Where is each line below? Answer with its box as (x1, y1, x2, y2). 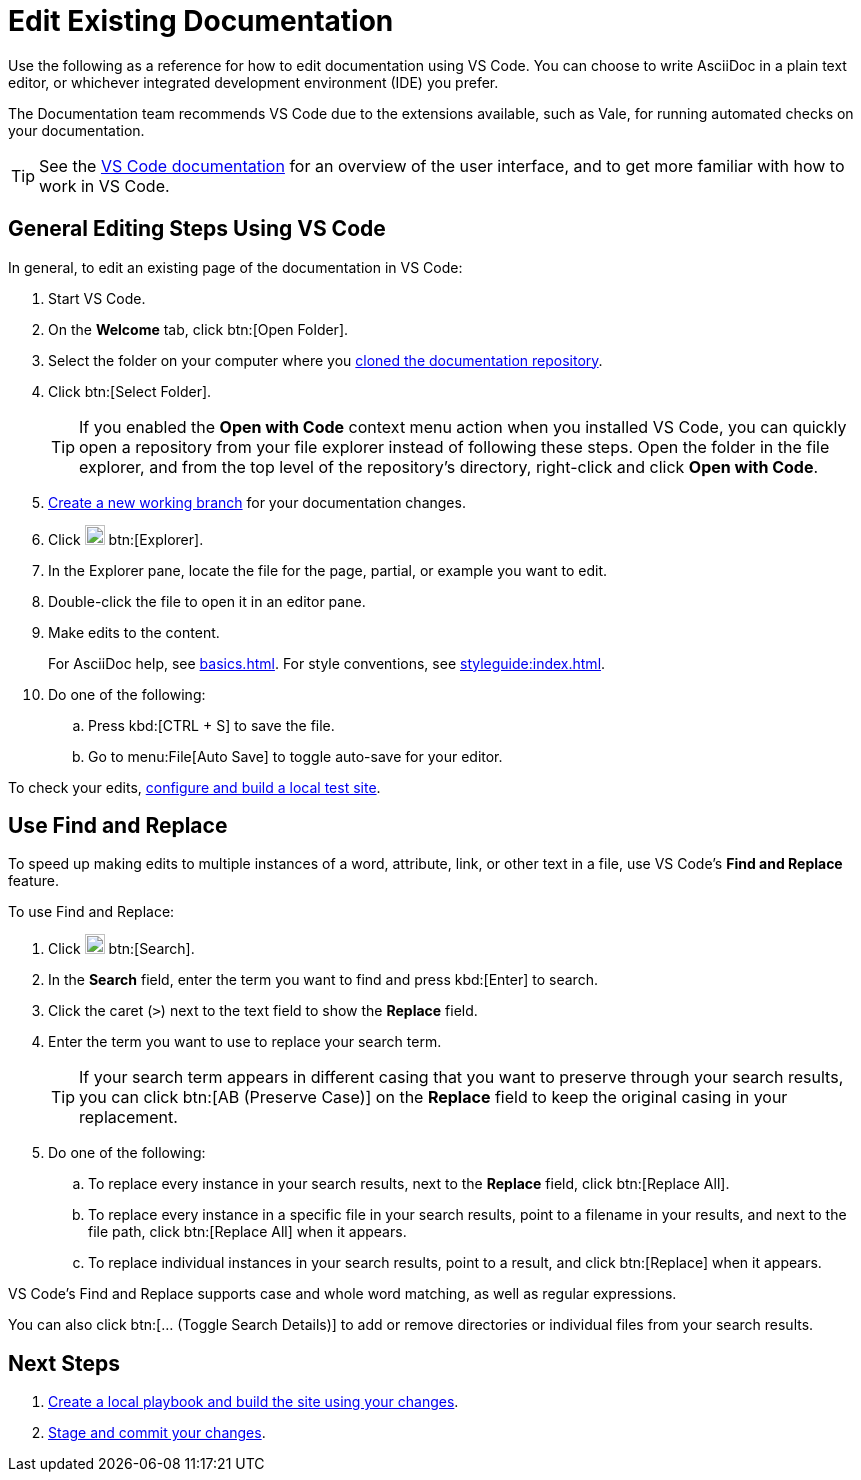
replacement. (79, 1107, 178, 1128)
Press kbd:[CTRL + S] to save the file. (88, 716, 335, 734)
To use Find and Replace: (8, 903, 175, 921)
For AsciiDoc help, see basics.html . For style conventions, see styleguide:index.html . (48, 654, 606, 672)
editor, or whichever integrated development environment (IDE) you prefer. (8, 73, 499, 91)
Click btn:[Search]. (48, 940, 195, 958)
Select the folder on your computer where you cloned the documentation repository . (48, 351, 603, 369)
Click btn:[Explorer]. (48, 530, 204, 548)
